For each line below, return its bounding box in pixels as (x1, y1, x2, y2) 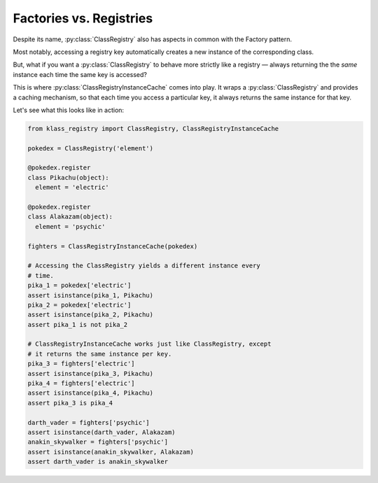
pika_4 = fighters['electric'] (27, 379, 136, 388)
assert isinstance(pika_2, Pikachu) (27, 311, 154, 318)
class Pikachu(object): (27, 174, 110, 181)
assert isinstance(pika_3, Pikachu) (27, 370, 154, 377)
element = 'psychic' (35, 223, 106, 230)
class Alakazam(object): (27, 213, 113, 220)
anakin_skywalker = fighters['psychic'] (27, 438, 168, 446)
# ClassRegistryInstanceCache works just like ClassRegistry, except (27, 340, 272, 348)
